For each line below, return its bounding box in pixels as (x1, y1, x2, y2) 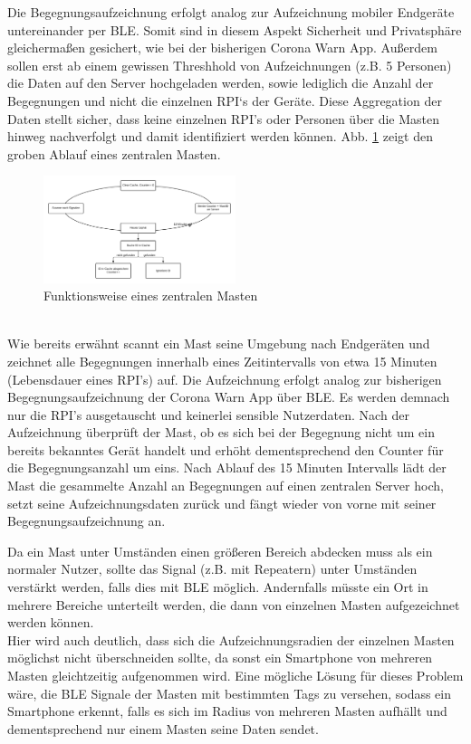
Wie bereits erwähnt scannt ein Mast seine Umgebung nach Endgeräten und (7, 334, 430, 353)
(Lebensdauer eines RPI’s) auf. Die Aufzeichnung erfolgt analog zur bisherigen (7, 369, 442, 388)
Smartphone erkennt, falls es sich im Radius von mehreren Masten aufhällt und (7, 701, 447, 720)
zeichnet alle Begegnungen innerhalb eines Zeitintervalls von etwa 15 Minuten (7, 351, 437, 370)
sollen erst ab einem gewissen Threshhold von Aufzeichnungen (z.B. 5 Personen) (7, 55, 452, 74)
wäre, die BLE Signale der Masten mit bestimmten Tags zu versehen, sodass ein (7, 683, 452, 702)
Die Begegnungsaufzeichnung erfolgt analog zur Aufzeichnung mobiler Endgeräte (7, 3, 455, 21)
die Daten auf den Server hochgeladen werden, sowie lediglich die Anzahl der (7, 73, 434, 92)
